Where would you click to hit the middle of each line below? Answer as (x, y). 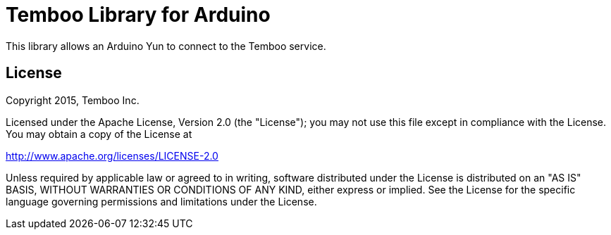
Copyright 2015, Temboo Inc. (73, 100)
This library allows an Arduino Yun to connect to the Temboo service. (166, 46)
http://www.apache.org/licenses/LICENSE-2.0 (112, 155)
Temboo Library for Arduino (138, 15)
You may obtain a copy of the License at (99, 134)
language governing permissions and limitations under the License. (161, 201)
